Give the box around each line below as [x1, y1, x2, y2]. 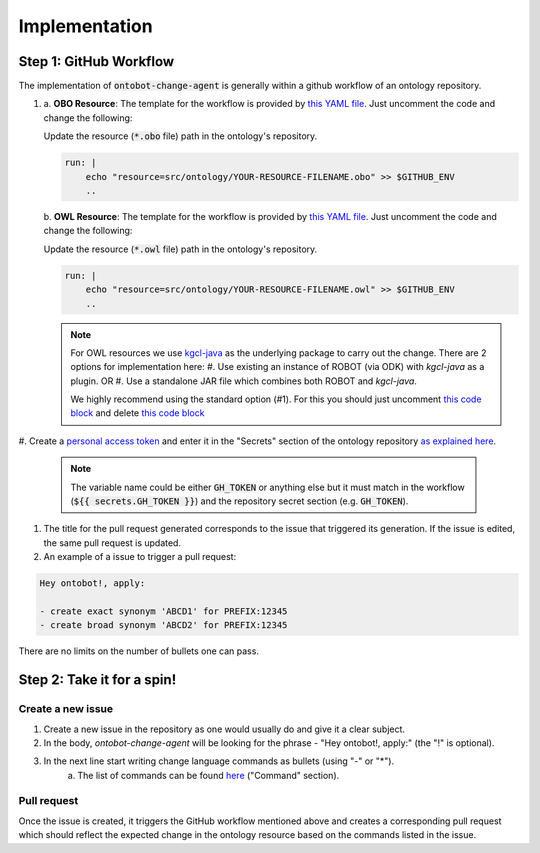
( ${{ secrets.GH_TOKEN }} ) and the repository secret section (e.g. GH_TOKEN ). [70, 495, 409, 507]
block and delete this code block [70, 407, 205, 419]
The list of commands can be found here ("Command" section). [77, 769, 340, 781]
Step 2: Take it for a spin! [18, 671, 177, 689]
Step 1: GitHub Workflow [18, 53, 175, 70]
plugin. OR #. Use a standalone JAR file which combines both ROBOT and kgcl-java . [70, 375, 417, 387]
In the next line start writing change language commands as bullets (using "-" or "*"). [43, 755, 395, 767]
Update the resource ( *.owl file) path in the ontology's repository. [43, 243, 318, 255]
